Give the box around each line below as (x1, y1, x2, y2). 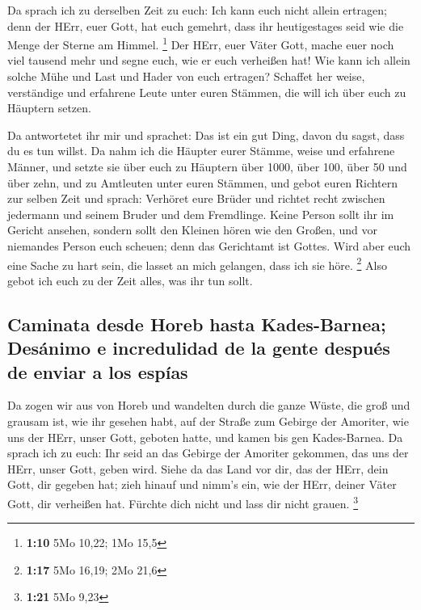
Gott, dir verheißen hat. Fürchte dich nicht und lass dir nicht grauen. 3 (7, 492, 359, 511)
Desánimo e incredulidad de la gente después (7, 335, 390, 360)
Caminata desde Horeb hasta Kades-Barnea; (7, 311, 386, 336)
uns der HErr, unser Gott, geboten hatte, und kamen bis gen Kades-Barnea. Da (7, 428, 403, 445)
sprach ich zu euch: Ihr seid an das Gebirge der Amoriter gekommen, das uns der (7, 444, 409, 461)
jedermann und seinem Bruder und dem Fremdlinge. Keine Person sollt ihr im (7, 205, 394, 222)
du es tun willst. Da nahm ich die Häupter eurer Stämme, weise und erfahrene (7, 142, 395, 159)
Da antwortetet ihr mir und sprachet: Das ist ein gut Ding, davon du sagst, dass (7, 126, 405, 143)
